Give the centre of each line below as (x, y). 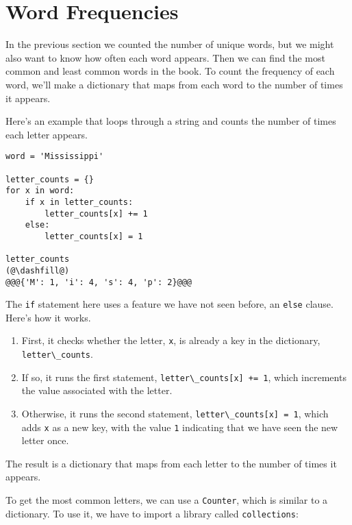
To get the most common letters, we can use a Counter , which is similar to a (167, 500)
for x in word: (40, 191)
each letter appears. (47, 134)
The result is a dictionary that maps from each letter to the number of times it (171, 463)
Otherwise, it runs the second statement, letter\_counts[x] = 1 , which (175, 413)
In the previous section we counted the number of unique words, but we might (170, 44)
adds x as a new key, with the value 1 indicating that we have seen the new (180, 427)
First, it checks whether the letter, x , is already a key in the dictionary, (171, 340)
